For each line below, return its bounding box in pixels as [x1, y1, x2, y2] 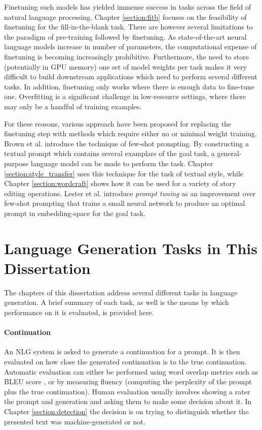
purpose [4, 158, 28, 168]
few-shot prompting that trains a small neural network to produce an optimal [4, 198, 245, 208]
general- [217, 148, 242, 159]
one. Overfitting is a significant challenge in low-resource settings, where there [4, 91, 246, 102]
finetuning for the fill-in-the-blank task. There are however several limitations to [4, 21, 253, 32]
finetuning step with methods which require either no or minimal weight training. [4, 128, 257, 139]
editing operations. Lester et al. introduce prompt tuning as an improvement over [4, 188, 256, 198]
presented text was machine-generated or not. [4, 416, 145, 426]
